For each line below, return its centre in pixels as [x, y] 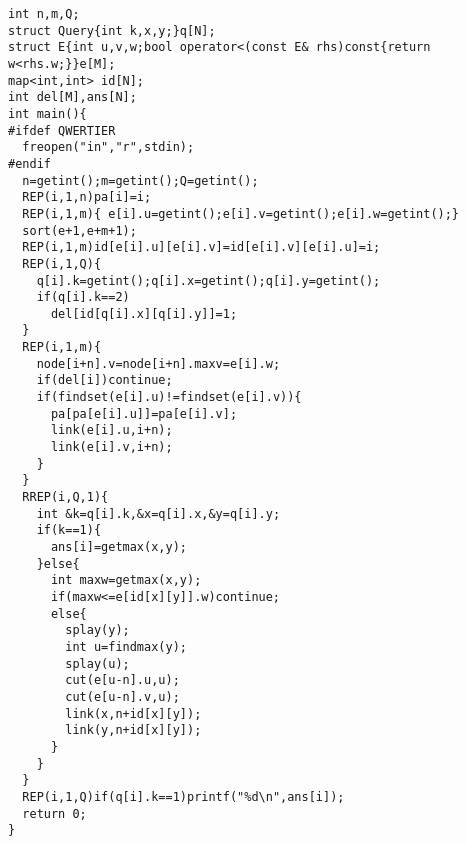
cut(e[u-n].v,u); [122, 696]
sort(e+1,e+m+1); [79, 230]
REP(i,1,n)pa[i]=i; [87, 197]
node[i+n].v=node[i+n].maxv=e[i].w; [158, 363]
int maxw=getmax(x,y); [126, 580]
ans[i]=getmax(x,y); [118, 547]
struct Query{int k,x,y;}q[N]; [112, 30]
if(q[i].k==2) [83, 297]
